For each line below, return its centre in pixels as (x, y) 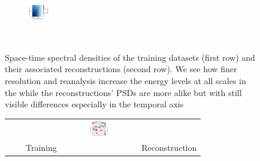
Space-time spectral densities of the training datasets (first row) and (130, 57)
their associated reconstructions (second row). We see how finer (121, 69)
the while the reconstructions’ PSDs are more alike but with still (123, 92)
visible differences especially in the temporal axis (94, 104)
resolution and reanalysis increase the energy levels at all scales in (126, 81)
